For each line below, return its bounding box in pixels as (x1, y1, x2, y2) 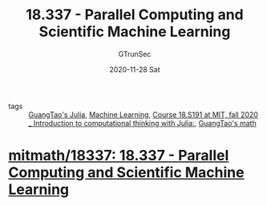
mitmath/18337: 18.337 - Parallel (8, 147, 229, 165)
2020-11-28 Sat (109, 64, 160, 74)
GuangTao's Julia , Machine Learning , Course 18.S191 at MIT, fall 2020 (28, 110, 259, 119)
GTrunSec (118, 49, 152, 59)
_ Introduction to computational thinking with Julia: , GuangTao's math (28, 118, 257, 127)
